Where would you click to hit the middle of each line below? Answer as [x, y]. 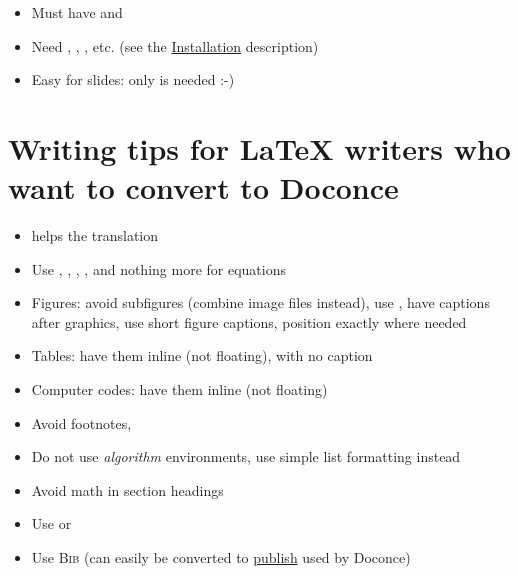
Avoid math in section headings [127, 489]
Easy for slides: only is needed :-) [133, 79]
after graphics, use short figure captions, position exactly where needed [249, 321]
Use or [51, 523]
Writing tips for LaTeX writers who [259, 147]
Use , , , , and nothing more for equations [158, 268]
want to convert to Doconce [203, 187]
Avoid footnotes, [81, 422]
